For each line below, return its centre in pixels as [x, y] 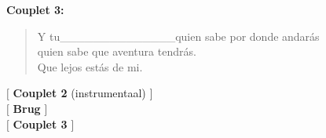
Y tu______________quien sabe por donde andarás [178, 36]
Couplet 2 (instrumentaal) [79, 93]
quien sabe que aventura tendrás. [117, 51]
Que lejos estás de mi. [90, 66]
